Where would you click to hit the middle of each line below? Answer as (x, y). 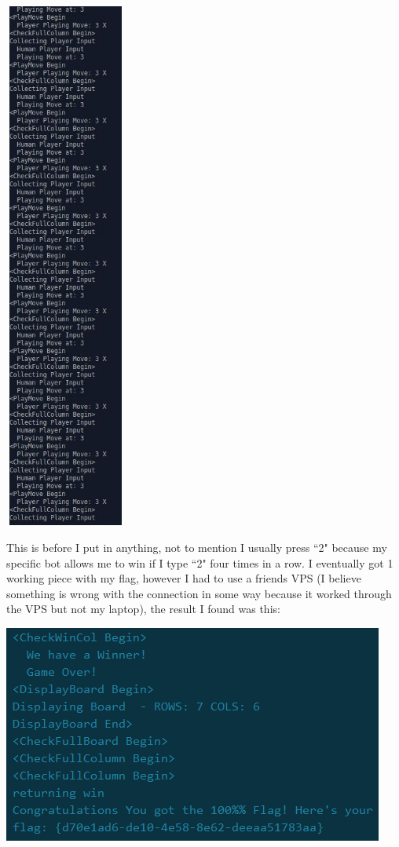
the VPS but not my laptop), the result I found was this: (143, 609)
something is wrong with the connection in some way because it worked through (199, 593)
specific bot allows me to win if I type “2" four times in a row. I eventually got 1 (200, 562)
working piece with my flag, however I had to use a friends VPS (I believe (184, 578)
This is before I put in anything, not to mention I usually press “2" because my (197, 547)
